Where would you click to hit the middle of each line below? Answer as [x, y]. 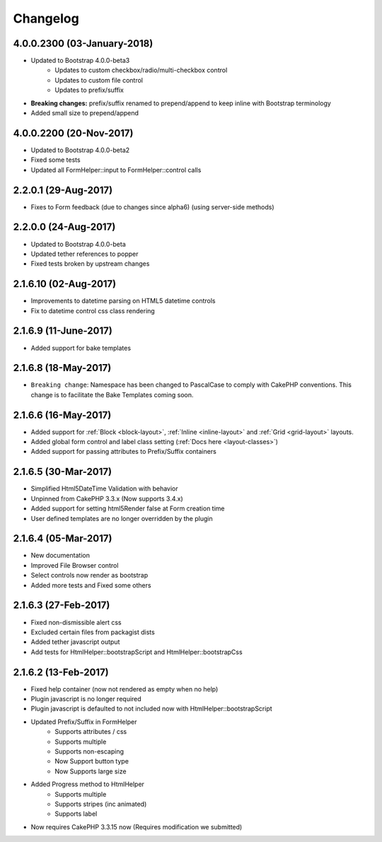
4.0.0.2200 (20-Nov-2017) [73, 133]
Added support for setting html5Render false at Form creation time [128, 508]
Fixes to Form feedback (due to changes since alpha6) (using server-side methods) [153, 207]
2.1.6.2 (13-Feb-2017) [61, 672]
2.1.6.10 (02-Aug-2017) [65, 284]
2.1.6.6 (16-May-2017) [62, 415]
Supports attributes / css [91, 732]
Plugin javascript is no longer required [86, 699]
